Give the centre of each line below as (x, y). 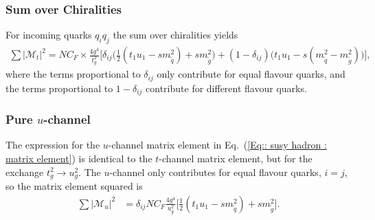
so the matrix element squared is (74, 186)
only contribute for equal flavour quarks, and (251, 74)
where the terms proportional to (73, 74)
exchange (25, 172)
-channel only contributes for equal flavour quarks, (215, 172)
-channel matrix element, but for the (236, 158)
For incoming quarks (49, 35)
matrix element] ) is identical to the (79, 158)
